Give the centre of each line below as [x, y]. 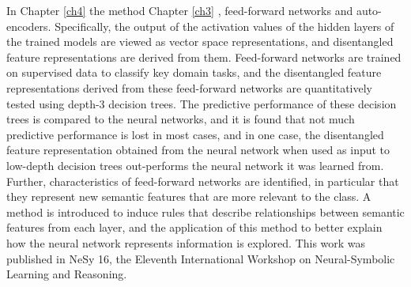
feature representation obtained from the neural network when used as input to [198, 150]
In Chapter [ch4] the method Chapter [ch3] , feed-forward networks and [180, 10]
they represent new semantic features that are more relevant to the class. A [189, 196]
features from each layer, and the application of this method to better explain [194, 227]
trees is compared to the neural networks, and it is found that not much [181, 119]
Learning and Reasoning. [67, 274]
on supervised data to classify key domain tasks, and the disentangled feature [194, 72]
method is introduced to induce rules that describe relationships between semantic [205, 211]
